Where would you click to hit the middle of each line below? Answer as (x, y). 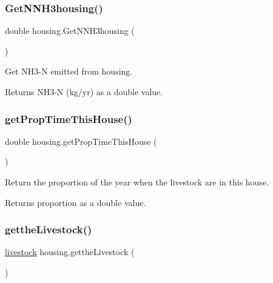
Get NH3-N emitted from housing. (69, 71)
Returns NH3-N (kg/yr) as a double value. (84, 92)
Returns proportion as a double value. (76, 202)
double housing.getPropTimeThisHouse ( (81, 141)
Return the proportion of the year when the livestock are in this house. (137, 182)
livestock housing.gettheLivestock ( (70, 252)
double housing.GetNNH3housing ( (70, 31)
